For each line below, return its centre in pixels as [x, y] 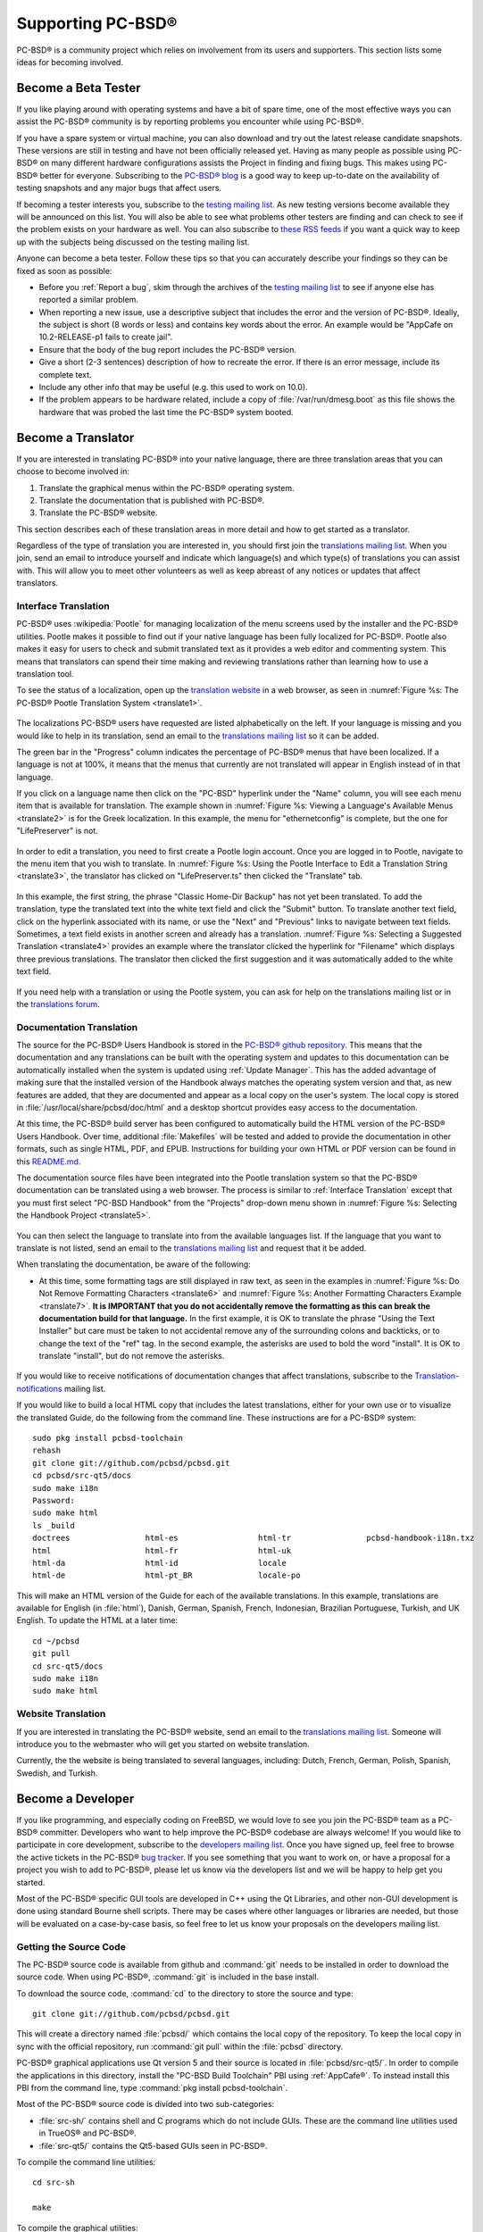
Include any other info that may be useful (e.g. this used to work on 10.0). [173, 387]
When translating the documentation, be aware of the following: [134, 1264]
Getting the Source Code [71, 1946]
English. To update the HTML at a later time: [97, 1620]
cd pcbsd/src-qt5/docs [82, 1476]
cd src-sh [54, 2182]
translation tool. [45, 673]
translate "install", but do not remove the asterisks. [132, 1356]
